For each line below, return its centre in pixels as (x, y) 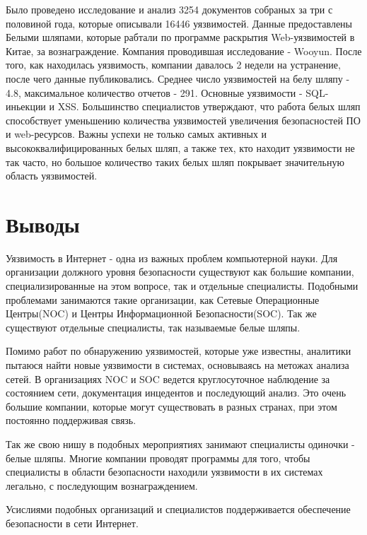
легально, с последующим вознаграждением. (102, 485)
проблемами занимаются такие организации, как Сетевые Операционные (163, 299)
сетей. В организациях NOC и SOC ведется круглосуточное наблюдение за (168, 378)
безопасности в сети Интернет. (72, 523)
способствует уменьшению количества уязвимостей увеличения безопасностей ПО (183, 120)
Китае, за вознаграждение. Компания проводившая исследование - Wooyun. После (184, 51)
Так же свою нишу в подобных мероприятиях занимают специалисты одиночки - (180, 443)
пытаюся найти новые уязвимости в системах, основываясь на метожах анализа (177, 365)
